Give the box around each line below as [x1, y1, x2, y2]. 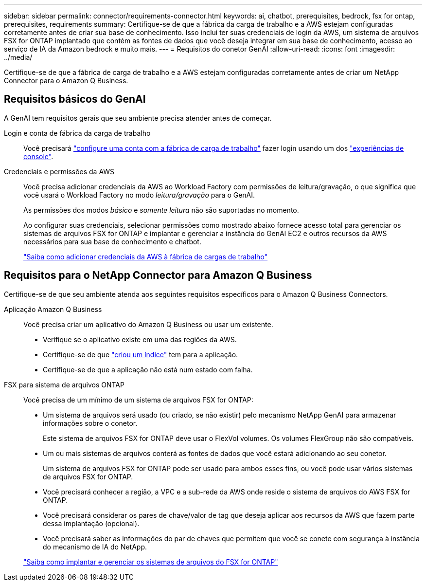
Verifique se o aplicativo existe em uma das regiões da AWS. [43, 335, 237, 344]
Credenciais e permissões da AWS [4, 167, 115, 176]
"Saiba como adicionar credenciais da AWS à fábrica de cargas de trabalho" [23, 252, 268, 261]
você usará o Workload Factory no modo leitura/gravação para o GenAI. [23, 190, 255, 199]
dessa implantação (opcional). [43, 519, 140, 528]
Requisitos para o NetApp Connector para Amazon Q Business [4, 269, 312, 282]
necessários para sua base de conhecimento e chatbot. [23, 237, 201, 246]
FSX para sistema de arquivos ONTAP [4, 380, 124, 389]
